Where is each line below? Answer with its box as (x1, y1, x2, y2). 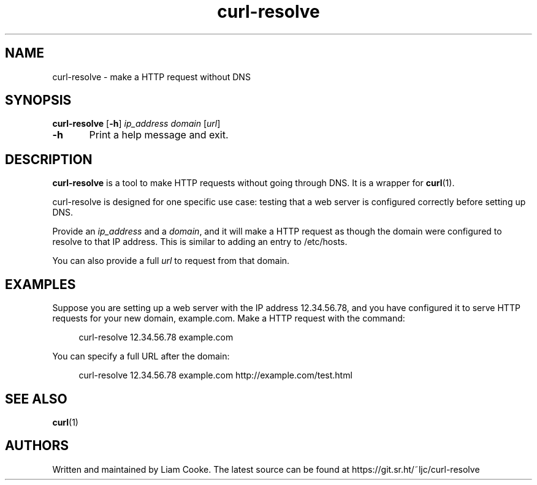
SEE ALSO (5, 391, 67, 407)
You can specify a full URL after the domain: (52, 351, 230, 362)
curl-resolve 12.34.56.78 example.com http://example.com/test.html (78, 370, 352, 381)
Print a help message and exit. (89, 129, 229, 141)
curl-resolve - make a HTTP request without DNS (52, 71, 251, 82)
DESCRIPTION (5, 151, 93, 167)
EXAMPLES (5, 276, 76, 292)
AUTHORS (5, 438, 69, 454)
